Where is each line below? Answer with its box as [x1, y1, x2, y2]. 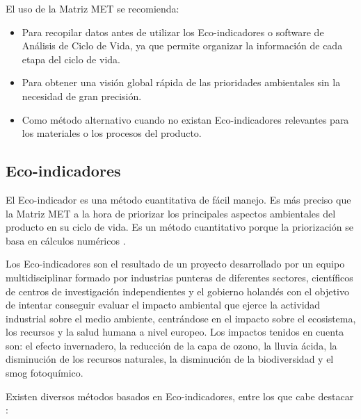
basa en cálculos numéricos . [6, 233, 126, 247]
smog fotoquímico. [6, 365, 83, 380]
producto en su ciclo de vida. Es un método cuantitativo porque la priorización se [6, 220, 353, 234]
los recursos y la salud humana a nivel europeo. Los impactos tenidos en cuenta [6, 324, 344, 339]
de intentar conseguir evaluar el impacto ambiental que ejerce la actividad [6, 297, 321, 312]
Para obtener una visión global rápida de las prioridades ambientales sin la [22, 75, 341, 90]
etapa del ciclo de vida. [22, 51, 120, 66]
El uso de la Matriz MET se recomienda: [6, 1, 179, 15]
